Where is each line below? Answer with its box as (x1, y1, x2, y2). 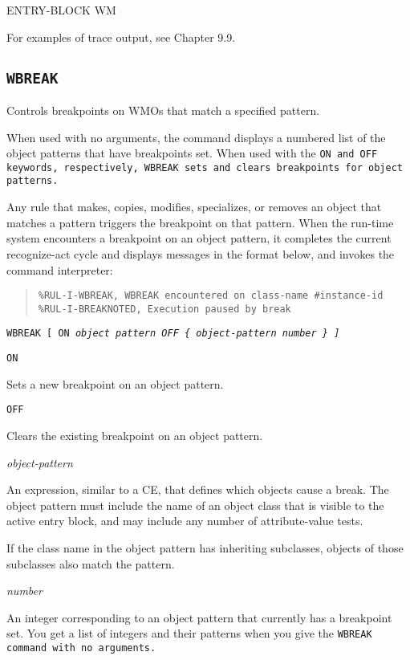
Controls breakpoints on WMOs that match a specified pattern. (6, 101, 320, 118)
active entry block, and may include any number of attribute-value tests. (6, 512, 363, 529)
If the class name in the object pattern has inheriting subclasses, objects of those (6, 539, 404, 556)
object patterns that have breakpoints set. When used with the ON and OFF (6, 145, 378, 161)
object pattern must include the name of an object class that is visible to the (6, 496, 384, 513)
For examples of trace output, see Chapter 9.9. (6, 28, 236, 45)
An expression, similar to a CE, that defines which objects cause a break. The (6, 481, 389, 498)
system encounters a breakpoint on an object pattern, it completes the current (6, 230, 392, 246)
